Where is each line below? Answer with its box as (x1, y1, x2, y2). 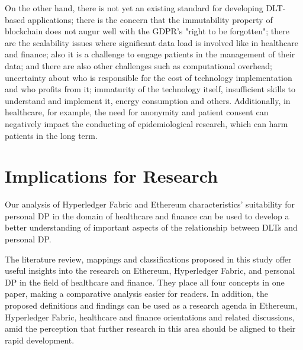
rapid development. (5, 333, 75, 346)
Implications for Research (5, 164, 218, 188)
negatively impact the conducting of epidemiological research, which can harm (5, 117, 288, 129)
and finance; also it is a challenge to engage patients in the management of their (5, 48, 295, 60)
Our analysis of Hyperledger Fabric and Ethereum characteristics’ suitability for (5, 198, 295, 210)
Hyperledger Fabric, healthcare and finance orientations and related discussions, (5, 310, 295, 323)
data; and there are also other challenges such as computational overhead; (5, 59, 272, 72)
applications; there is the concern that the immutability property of (27, 13, 273, 25)
